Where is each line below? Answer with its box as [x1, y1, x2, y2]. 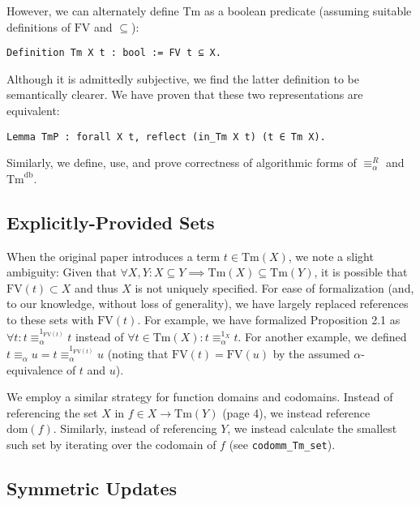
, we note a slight [288, 247, 374, 264]
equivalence [6, 361, 63, 378]
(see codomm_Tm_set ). [229, 436, 336, 453]
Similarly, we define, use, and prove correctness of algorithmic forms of [6, 154, 357, 171]
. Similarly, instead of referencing [53, 420, 217, 437]
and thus [75, 279, 118, 296]
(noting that [107, 345, 169, 362]
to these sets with [6, 311, 94, 328]
